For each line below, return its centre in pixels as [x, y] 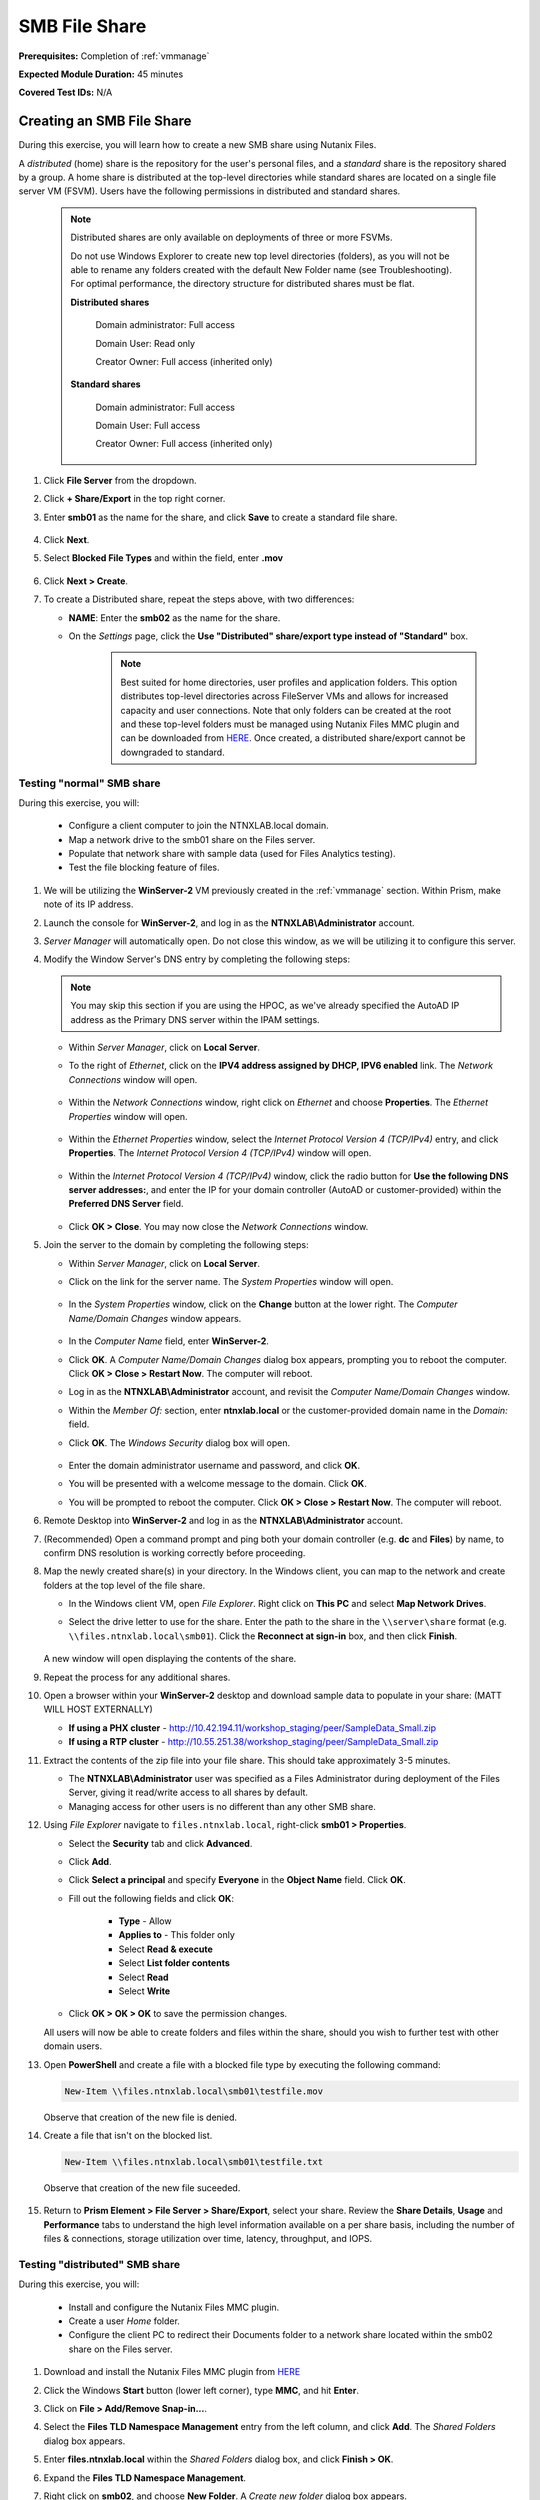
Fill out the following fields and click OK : [151, 1898]
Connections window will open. [133, 1079]
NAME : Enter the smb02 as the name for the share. [174, 617]
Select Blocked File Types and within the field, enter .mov [163, 558]
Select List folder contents [174, 1963]
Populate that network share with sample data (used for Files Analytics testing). [232, 854]
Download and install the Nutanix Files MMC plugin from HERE [172, 2372]
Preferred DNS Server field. [126, 1204]
